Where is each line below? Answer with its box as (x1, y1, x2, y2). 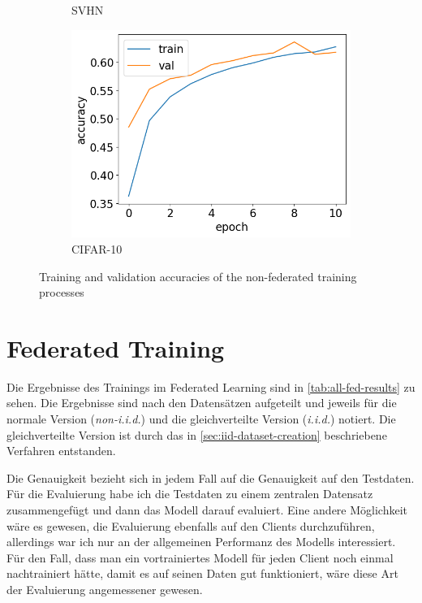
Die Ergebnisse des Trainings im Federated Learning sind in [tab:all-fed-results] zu (6, 378, 416, 395)
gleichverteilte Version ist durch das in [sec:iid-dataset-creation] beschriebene (6, 426, 387, 443)
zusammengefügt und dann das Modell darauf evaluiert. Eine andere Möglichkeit (6, 501, 408, 518)
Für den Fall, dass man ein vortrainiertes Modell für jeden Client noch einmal (6, 549, 394, 566)
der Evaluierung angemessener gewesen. (6, 580, 203, 597)
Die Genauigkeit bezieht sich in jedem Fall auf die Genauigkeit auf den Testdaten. (6, 469, 415, 486)
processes (39, 284, 84, 301)
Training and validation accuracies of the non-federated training (39, 267, 357, 284)
